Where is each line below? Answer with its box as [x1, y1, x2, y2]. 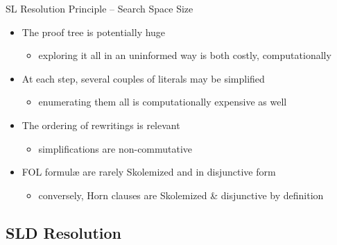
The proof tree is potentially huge [21, 24, 166, 39]
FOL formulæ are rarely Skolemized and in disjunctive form [21, 164, 276, 179]
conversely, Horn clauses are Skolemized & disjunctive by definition [38, 187, 324, 202]
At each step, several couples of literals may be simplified [21, 71, 265, 85]
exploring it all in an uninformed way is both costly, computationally [38, 48, 331, 62]
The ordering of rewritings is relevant [21, 117, 180, 132]
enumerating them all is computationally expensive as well [38, 94, 287, 109]
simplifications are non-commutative [38, 141, 193, 155]
